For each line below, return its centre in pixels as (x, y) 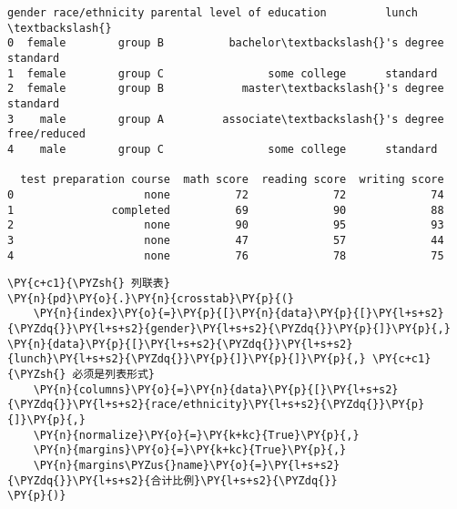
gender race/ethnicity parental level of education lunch (213, 13)
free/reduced (46, 134)
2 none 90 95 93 (226, 225)
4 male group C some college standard (223, 149)
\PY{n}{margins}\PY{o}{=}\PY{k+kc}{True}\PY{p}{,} (190, 450)
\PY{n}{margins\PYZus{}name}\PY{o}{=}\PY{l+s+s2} (187, 466)
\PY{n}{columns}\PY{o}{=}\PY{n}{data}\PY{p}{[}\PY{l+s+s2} (216, 389)
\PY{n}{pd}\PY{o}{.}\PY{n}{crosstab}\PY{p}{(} (151, 298)
